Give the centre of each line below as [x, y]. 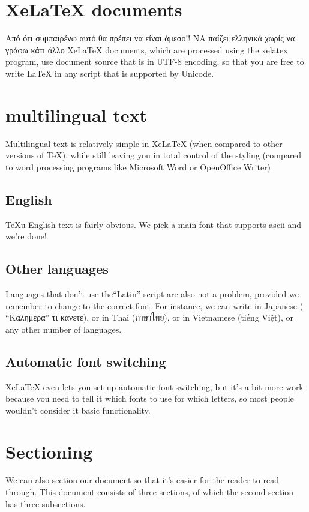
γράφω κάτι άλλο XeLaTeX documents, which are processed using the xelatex [147, 50]
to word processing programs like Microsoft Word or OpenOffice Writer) [138, 167]
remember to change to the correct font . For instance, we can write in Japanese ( [154, 305]
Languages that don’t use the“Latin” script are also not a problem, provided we [152, 294]
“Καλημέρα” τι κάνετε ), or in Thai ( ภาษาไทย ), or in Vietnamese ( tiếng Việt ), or [149, 317]
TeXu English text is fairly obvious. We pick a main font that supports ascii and [154, 224]
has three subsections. [46, 503]
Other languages [57, 269]
